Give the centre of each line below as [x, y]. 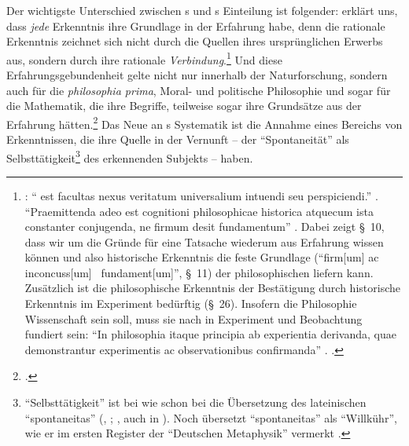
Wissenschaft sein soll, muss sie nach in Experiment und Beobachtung [193, 318]
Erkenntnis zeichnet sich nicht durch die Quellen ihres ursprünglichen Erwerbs [195, 41]
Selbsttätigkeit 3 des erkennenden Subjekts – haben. [130, 156]
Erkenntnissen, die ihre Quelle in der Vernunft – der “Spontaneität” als [178, 139]
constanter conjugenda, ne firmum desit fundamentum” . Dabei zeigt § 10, [204, 227]
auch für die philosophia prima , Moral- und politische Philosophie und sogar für [199, 90]
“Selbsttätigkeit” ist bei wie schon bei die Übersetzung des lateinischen [195, 402]
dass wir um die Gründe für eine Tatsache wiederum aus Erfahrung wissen [204, 241]
